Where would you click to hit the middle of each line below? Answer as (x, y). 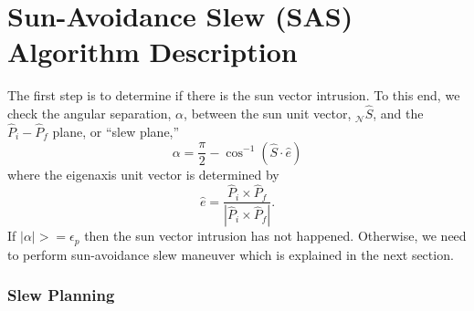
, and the (398, 114)
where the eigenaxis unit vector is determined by (143, 174)
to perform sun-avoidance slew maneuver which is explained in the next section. (231, 254)
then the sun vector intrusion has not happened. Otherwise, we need (275, 236)
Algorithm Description (153, 52)
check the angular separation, (90, 114)
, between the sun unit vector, (268, 114)
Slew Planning (61, 295)
